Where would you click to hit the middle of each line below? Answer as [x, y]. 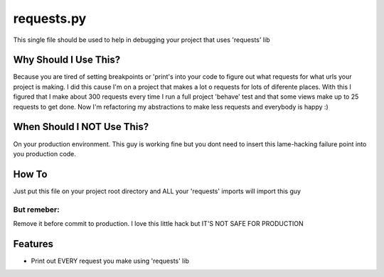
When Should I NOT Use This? [81, 127]
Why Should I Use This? [67, 60]
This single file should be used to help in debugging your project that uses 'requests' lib [142, 40]
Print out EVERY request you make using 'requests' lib [110, 261]
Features [33, 244]
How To [30, 174]
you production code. [44, 153]
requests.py [50, 18]
